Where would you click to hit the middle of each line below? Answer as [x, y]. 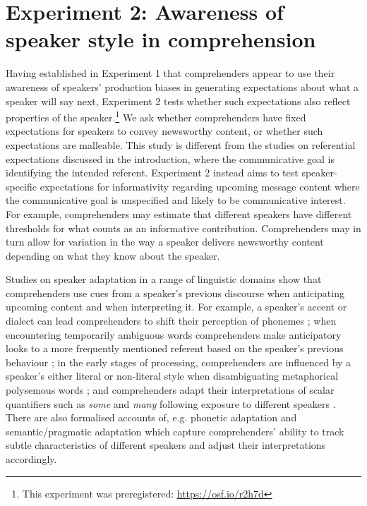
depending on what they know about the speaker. [113, 255]
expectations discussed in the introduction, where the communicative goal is [170, 158]
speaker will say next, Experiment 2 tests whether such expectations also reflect [178, 101]
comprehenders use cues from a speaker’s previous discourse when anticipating [175, 293]
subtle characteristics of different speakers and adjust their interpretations [166, 445]
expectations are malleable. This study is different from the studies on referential [181, 144]
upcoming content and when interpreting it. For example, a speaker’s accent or [176, 307]
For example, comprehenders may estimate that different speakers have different [179, 213]
